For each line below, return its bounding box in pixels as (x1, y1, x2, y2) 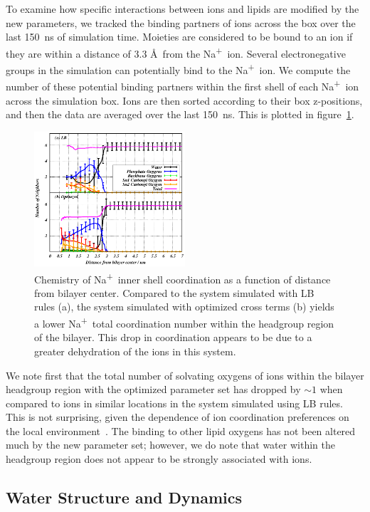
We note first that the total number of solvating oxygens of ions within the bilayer (6, 367, 364, 382)
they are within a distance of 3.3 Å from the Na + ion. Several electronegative (6, 43, 346, 61)
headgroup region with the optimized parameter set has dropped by (6, 382, 301, 397)
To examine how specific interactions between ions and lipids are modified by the (6, 1, 359, 16)
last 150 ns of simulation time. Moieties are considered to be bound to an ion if (6, 29, 353, 44)
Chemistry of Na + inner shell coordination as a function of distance (34, 269, 331, 286)
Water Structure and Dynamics (6, 486, 243, 508)
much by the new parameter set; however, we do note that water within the (6, 437, 335, 452)
